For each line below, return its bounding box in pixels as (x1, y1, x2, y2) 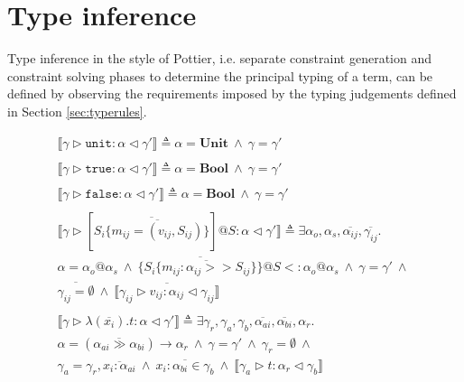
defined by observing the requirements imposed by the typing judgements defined (7, 84, 457, 103)
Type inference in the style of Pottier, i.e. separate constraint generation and (7, 49, 432, 68)
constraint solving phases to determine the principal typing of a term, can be (7, 66, 433, 85)
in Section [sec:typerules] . (7, 101, 147, 120)
